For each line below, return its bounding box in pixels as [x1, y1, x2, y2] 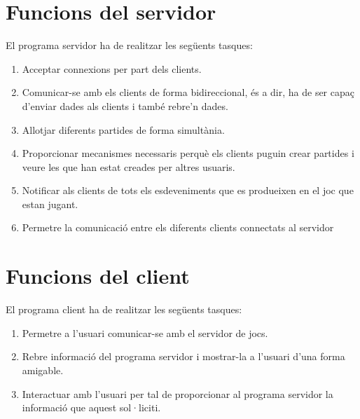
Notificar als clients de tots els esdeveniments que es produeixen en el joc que [22, 183, 354, 198]
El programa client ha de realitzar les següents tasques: [6, 302, 242, 317]
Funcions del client [6, 261, 190, 290]
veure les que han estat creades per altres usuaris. [22, 159, 235, 174]
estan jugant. [22, 196, 78, 211]
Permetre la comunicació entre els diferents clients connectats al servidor [22, 220, 334, 235]
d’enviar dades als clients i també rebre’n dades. [22, 98, 228, 113]
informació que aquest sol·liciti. [22, 400, 161, 415]
